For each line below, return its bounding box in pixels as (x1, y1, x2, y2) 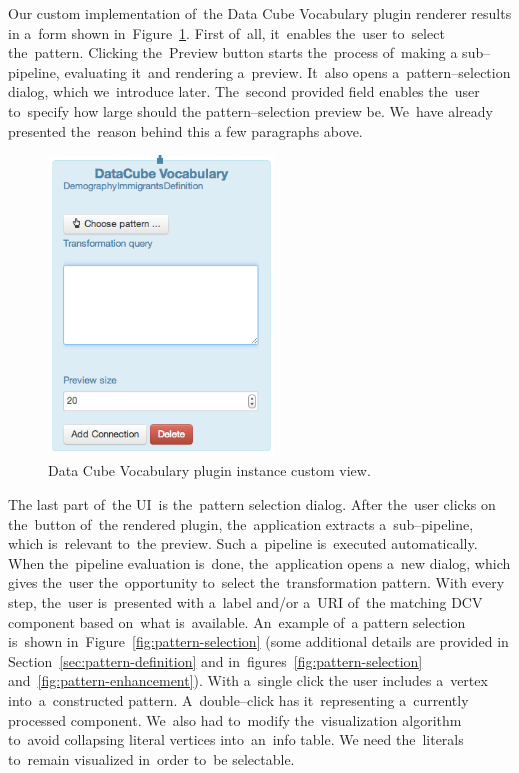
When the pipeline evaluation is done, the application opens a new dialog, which (8, 552, 511, 573)
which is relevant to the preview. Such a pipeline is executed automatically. (8, 533, 478, 554)
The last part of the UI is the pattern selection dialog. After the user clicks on (8, 493, 496, 514)
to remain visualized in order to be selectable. (8, 748, 295, 769)
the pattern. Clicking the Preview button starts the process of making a (8, 42, 458, 63)
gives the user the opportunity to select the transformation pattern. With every (8, 572, 505, 593)
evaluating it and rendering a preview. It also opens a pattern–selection (64, 61, 511, 82)
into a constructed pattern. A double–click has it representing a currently (8, 689, 469, 710)
